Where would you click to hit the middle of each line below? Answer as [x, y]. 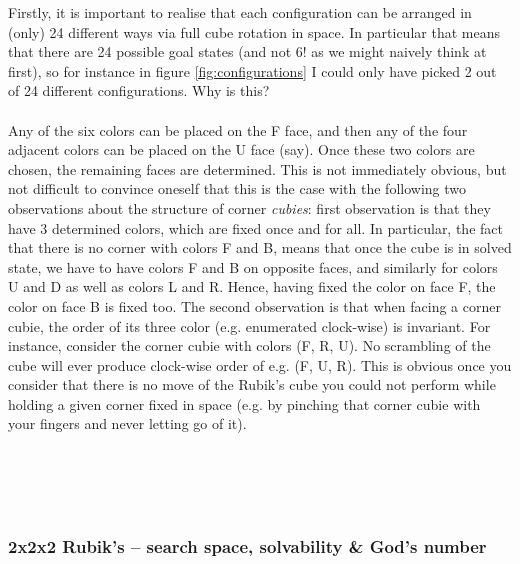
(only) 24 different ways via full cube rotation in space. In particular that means [254, 31]
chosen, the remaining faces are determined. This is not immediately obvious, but [257, 168]
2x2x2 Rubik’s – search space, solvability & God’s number [247, 546]
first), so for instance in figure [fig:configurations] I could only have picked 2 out [252, 70]
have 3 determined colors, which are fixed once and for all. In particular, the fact [255, 227]
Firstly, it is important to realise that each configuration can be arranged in [240, 12]
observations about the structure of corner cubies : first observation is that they [249, 207]
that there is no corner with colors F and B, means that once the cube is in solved [260, 247]
